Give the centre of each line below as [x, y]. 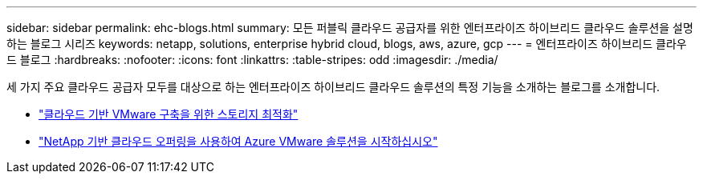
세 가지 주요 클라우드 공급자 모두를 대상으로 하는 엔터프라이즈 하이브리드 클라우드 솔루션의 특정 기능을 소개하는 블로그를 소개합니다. [333, 87]
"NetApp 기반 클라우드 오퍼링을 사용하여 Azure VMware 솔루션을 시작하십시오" [238, 141]
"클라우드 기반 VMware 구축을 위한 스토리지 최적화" [169, 114]
